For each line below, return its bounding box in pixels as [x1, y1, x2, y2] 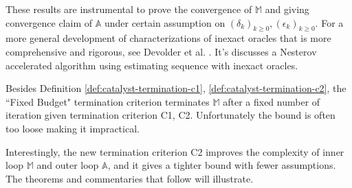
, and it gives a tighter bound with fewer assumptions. [107, 158, 336, 172]
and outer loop [36, 158, 99, 172]
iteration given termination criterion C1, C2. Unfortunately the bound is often [5, 108, 335, 122]
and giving [265, 2, 309, 16]
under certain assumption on [104, 15, 225, 30]
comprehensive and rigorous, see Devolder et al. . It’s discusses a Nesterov [5, 44, 317, 58]
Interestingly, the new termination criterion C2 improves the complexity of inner [5, 144, 344, 158]
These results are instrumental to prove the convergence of [5, 2, 252, 16]
